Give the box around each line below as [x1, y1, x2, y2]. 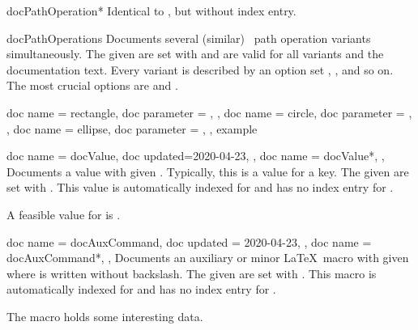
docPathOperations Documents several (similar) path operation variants [6, 29, 371, 46]
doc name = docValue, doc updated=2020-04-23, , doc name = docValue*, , [6, 147, 385, 164]
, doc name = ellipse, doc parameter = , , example [6, 120, 258, 137]
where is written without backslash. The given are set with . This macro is [6, 264, 377, 281]
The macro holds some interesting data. [6, 307, 203, 324]
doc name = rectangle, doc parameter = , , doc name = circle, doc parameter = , [6, 104, 412, 121]
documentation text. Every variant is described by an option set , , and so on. [6, 61, 394, 78]
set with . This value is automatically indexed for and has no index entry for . [6, 179, 394, 196]
